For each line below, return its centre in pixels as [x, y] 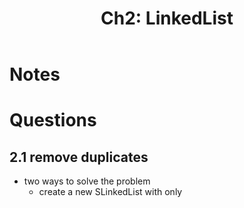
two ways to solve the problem [87, 181]
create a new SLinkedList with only [110, 192]
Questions [53, 120]
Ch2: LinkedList [167, 18]
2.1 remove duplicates [79, 157]
